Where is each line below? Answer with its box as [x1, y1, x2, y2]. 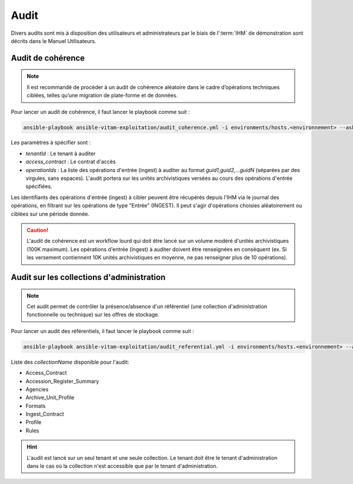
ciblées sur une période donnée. [11, 210, 89, 218]
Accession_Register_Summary [25, 377, 99, 384]
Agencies [25, 386, 49, 393]
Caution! [26, 227, 49, 233]
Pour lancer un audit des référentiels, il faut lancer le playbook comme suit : [11, 327, 194, 334]
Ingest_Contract [25, 410, 64, 418]
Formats [25, 402, 46, 409]
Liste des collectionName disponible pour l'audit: [11, 358, 129, 366]
